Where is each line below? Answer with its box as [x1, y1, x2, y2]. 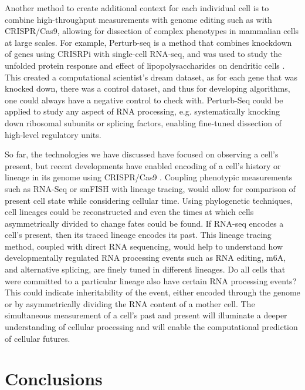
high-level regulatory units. [5, 128, 101, 140]
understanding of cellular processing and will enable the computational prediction [5, 321, 298, 333]
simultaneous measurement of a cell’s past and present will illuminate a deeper [5, 309, 287, 321]
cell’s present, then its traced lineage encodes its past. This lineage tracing [5, 228, 272, 241]
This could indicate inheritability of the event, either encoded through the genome [5, 286, 300, 298]
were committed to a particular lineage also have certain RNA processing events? [5, 274, 297, 287]
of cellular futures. [5, 332, 70, 344]
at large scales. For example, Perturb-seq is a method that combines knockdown [5, 36, 292, 48]
